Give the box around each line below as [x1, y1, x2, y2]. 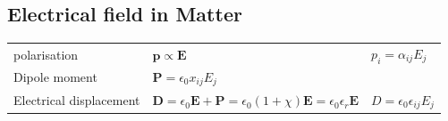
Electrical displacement [13, 91, 140, 109]
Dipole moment [13, 68, 97, 86]
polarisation [13, 44, 79, 63]
